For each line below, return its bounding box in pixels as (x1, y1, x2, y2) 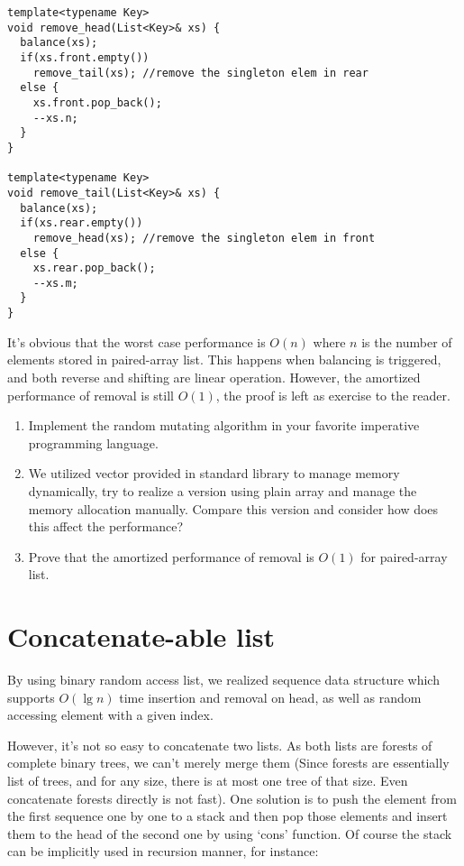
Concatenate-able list (7, 618, 276, 655)
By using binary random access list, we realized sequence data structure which (7, 670, 440, 689)
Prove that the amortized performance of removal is (28, 547, 314, 566)
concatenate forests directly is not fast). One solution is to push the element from (7, 788, 457, 807)
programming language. (28, 433, 159, 452)
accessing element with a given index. (7, 705, 214, 724)
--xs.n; (32, 111, 78, 124)
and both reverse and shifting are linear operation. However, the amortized (7, 367, 421, 386)
